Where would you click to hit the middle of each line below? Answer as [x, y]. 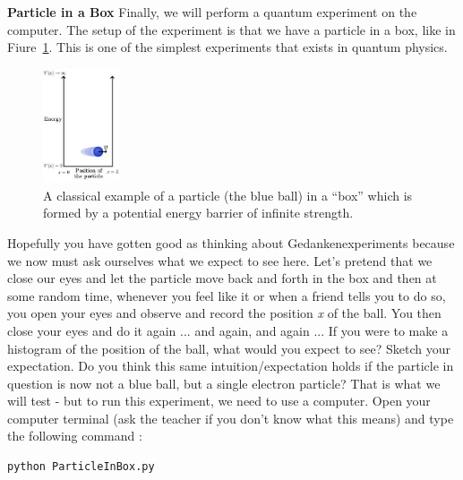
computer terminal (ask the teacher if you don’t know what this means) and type [231, 418]
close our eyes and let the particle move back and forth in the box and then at [222, 278]
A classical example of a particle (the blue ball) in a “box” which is [228, 195]
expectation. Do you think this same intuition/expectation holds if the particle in [231, 366]
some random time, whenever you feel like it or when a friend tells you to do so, [227, 295]
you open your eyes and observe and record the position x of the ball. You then [224, 313]
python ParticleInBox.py [81, 467]
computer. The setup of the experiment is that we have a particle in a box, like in [231, 29]
